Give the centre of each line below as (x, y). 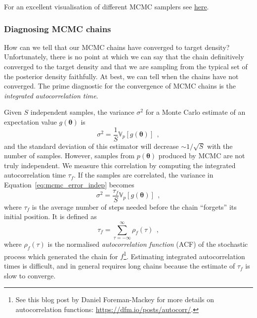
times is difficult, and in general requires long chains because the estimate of (120, 266)
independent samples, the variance (82, 112)
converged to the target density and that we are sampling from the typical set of (126, 66)
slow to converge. (30, 275)
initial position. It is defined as (50, 216)
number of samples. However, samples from (69, 156)
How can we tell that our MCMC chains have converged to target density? (117, 47)
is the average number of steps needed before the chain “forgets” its (134, 206)
